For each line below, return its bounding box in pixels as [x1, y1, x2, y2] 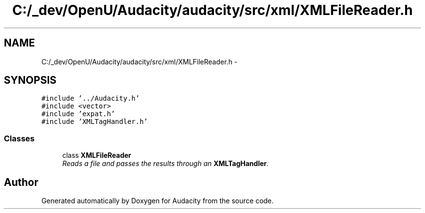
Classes [4, 133, 35, 143]
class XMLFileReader [62, 151, 131, 160]
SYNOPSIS [4, 74, 57, 87]
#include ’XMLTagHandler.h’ [41, 118, 148, 126]
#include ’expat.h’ [41, 110, 115, 118]
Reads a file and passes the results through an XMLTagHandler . [62, 159, 269, 168]
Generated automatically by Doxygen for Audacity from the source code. [41, 197, 274, 205]
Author [4, 176, 38, 188]
